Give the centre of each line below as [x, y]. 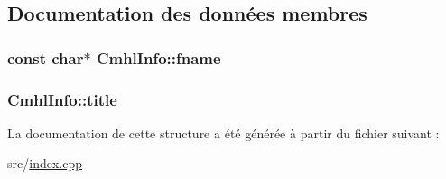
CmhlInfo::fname [158, 57]
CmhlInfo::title [62, 99]
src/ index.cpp [45, 163]
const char [46, 57]
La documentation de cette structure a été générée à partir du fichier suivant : [223, 132]
